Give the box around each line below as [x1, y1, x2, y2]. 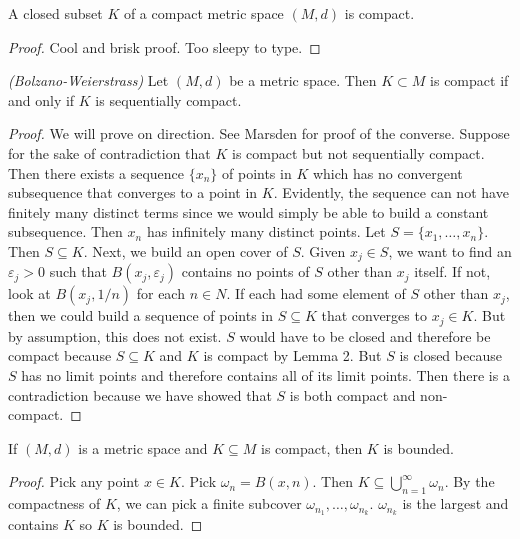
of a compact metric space [123, 3, 284, 23]
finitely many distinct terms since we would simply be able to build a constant [8, 201, 489, 222]
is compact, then [260, 437, 363, 458]
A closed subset [8, 3, 103, 23]
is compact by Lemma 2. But [203, 345, 382, 366]
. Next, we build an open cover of [83, 240, 288, 261]
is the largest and [402, 493, 509, 514]
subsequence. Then [8, 221, 123, 242]
